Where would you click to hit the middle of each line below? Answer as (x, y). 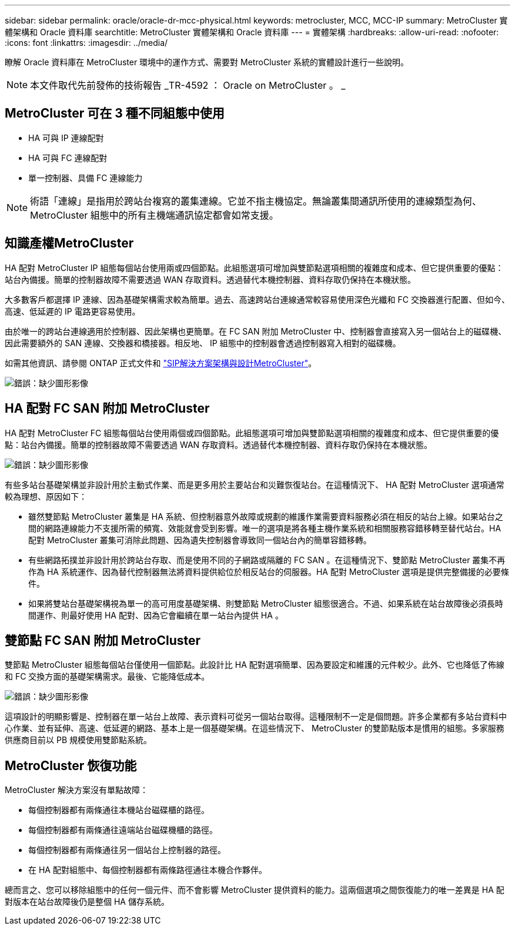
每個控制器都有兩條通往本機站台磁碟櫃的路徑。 (119, 810)
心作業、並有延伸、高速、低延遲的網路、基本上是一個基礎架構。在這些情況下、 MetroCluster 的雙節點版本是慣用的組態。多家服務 (255, 728)
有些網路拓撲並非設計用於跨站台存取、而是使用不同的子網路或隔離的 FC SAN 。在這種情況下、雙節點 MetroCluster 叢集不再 (267, 560)
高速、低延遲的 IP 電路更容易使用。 (73, 311)
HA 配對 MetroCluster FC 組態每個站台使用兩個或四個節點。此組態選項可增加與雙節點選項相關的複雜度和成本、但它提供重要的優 (252, 433)
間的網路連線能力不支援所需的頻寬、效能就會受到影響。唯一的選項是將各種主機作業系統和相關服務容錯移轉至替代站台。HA (265, 528)
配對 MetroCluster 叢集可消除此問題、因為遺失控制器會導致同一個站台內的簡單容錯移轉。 (200, 540)
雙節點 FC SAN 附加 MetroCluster (103, 640)
